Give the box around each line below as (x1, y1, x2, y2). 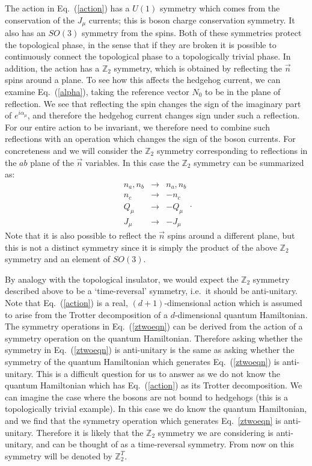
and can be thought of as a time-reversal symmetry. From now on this (36, 438, 294, 450)
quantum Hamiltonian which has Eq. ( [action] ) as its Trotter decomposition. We (5, 379, 302, 391)
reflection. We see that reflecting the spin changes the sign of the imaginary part (5, 97, 301, 109)
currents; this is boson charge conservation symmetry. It (88, 13, 295, 26)
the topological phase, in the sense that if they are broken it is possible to (5, 38, 277, 51)
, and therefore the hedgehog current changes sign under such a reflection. (27, 109, 300, 121)
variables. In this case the (85, 156, 179, 168)
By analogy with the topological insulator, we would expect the (5, 272, 239, 285)
